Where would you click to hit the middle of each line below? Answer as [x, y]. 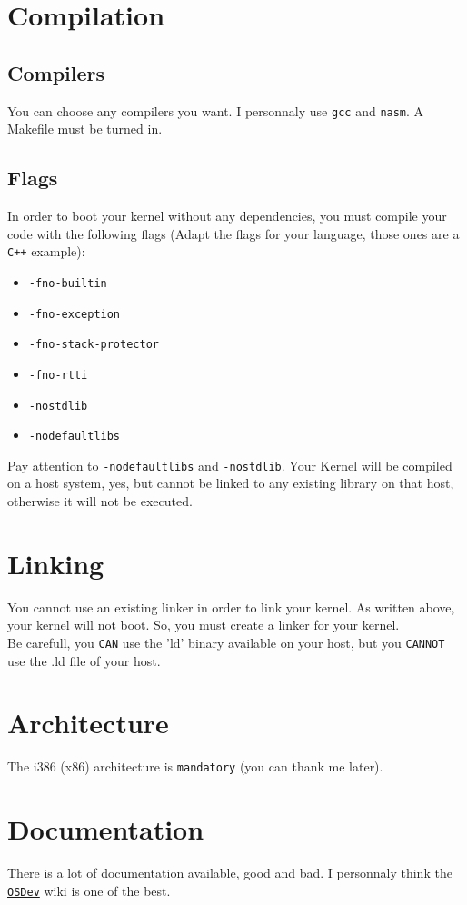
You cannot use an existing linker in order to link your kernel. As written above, [231, 607]
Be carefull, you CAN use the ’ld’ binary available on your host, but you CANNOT [226, 642]
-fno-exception [75, 314]
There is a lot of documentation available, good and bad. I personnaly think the [230, 873]
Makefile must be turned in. [85, 129]
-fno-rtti [58, 375]
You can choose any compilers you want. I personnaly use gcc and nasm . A [216, 110]
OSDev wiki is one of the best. [89, 890]
